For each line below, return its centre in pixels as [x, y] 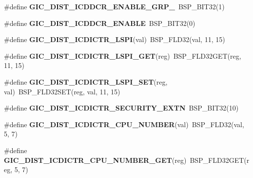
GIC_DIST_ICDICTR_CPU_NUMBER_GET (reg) [95, 160]
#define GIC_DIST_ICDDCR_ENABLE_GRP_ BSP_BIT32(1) [114, 6]
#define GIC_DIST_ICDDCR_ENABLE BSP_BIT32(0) [100, 23]
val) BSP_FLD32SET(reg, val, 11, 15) [62, 91]
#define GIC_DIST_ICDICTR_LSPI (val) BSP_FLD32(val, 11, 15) [115, 39]
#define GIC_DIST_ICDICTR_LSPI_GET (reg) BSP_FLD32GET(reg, [123, 56]
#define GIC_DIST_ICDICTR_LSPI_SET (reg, [86, 81]
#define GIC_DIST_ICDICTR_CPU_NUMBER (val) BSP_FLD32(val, [124, 124]
